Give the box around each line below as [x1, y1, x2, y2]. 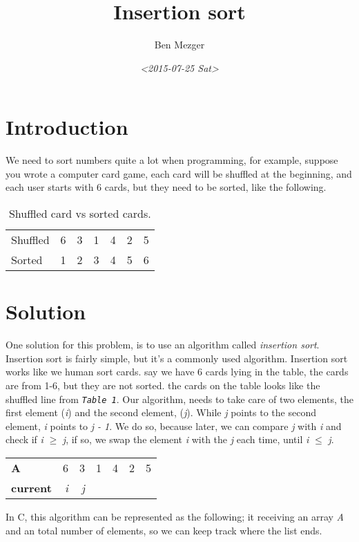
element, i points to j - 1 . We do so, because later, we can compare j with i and [6, 418, 342, 433]
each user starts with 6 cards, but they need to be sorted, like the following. [6, 180, 327, 194]
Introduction [6, 113, 128, 141]
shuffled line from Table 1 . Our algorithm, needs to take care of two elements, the [6, 391, 353, 406]
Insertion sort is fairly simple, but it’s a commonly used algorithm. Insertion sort [6, 351, 348, 365]
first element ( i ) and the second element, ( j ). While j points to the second [6, 405, 316, 420]
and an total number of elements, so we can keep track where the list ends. [6, 523, 322, 537]
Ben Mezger [154, 37, 205, 52]
